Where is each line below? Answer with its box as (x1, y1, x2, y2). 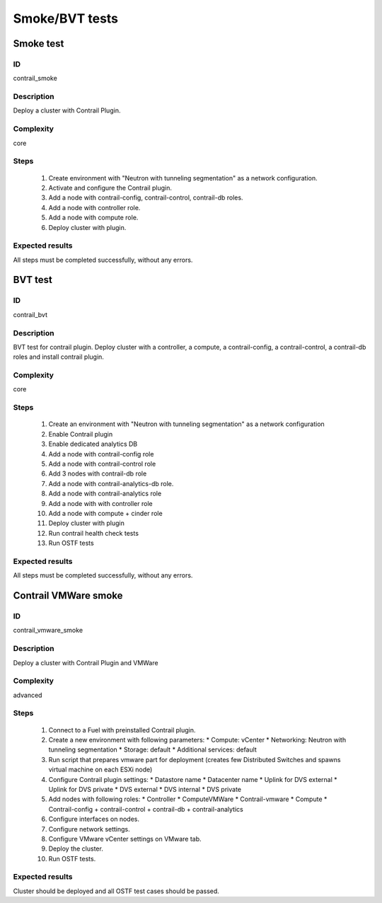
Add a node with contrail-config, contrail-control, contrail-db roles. (48, 193, 243, 202)
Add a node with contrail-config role (48, 449, 154, 458)
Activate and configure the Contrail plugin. (48, 183, 173, 192)
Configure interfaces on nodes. (48, 815, 139, 824)
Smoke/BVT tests (13, 11, 119, 26)
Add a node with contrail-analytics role (48, 489, 162, 498)
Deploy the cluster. (48, 844, 104, 853)
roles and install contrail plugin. (13, 352, 104, 361)
